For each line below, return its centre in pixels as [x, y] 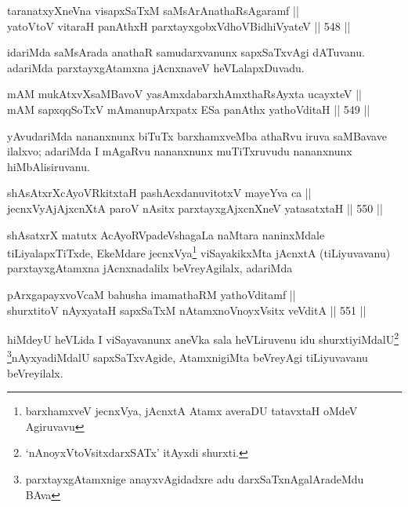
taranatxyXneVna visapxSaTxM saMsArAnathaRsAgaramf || [153, 10]
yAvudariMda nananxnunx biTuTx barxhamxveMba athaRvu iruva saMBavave [197, 135]
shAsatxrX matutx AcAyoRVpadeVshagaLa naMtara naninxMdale [166, 234]
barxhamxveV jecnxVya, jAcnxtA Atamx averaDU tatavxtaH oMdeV [191, 411]
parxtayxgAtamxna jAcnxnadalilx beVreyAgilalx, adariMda [150, 268]
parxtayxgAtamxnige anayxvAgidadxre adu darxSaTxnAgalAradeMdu [195, 479]
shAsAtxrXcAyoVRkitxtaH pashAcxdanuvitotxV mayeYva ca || [159, 193]
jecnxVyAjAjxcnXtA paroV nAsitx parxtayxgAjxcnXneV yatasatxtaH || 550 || [195, 208]
